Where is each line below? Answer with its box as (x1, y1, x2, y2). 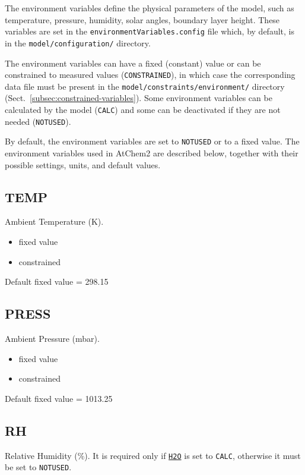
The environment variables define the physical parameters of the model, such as (5, 2, 294, 14)
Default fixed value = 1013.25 (5, 392, 113, 404)
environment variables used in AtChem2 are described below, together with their (5, 146, 298, 159)
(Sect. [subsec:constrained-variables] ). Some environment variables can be (5, 92, 272, 104)
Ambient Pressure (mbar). (5, 332, 100, 344)
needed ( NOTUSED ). (5, 115, 71, 127)
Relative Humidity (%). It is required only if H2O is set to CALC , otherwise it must (5, 449, 301, 461)
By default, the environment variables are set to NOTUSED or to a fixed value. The (5, 135, 300, 147)
